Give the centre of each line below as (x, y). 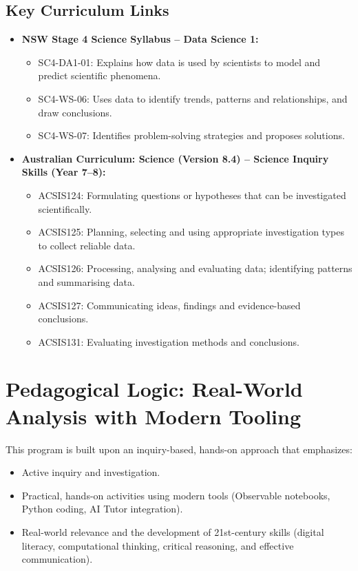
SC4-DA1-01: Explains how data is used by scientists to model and (179, 62)
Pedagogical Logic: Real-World (154, 389)
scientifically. (65, 208)
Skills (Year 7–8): (64, 172)
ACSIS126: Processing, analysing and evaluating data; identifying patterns (195, 268)
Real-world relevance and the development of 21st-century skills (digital (173, 531)
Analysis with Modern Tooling (153, 416)
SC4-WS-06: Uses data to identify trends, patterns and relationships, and (193, 98)
